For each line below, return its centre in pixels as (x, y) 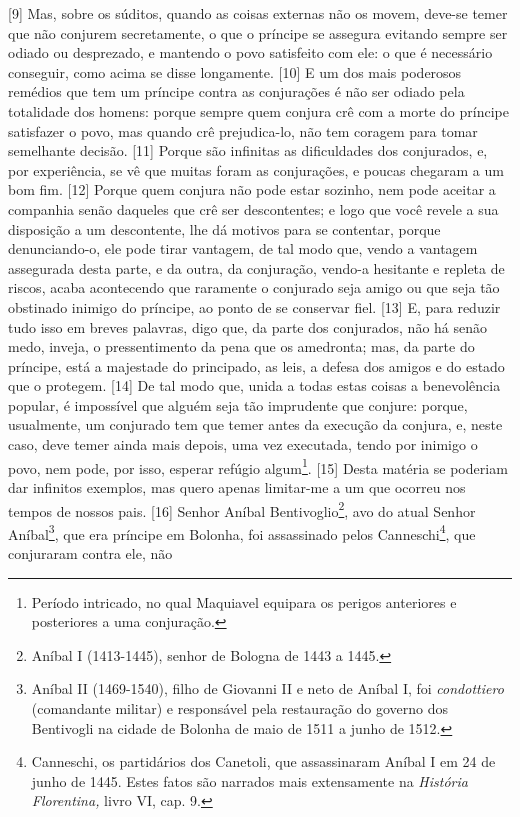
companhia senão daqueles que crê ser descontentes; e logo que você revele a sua (253, 208)
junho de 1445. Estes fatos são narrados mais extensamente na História (249, 780)
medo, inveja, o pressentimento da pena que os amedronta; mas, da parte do (241, 346)
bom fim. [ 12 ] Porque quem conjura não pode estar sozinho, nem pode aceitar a (252, 189)
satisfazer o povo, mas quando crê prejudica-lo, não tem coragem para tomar (243, 130)
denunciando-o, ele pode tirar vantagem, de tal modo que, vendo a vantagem (243, 248)
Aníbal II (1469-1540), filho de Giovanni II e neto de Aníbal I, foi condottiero (267, 688)
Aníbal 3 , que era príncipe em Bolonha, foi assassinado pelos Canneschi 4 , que (242, 532)
